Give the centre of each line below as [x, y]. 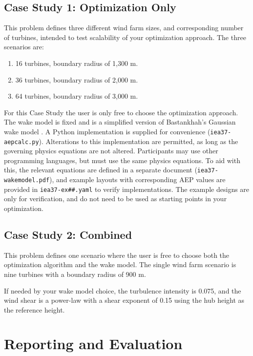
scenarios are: [24, 47]
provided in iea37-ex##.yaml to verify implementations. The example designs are [127, 189]
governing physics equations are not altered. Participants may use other [111, 151]
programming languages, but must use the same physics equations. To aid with [122, 160]
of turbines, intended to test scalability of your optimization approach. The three [125, 37]
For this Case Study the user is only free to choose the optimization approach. [121, 112]
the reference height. [34, 309]
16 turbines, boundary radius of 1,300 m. [77, 63]
